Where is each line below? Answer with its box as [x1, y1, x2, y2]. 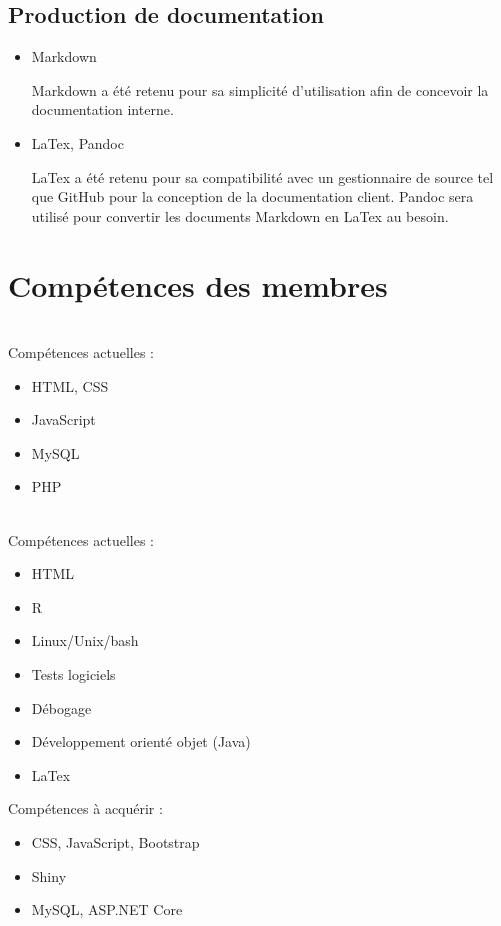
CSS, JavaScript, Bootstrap [31, 831, 200, 852]
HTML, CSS [31, 375, 109, 396]
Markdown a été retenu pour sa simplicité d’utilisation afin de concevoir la [31, 79, 489, 100]
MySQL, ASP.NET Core [31, 899, 183, 920]
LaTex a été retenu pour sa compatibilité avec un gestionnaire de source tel [31, 166, 494, 187]
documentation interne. [31, 99, 174, 120]
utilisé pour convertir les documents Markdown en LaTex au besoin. [31, 205, 449, 226]
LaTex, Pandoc [31, 132, 124, 153]
